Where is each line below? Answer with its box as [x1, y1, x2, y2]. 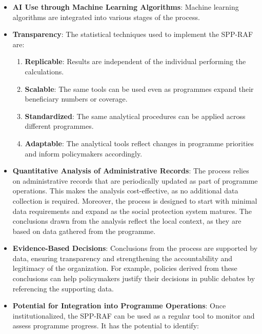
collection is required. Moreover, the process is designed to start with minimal [12, 195, 257, 206]
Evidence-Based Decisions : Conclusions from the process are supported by [12, 243, 258, 253]
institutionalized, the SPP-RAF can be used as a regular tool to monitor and [12, 310, 255, 321]
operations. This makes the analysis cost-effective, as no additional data [12, 185, 238, 196]
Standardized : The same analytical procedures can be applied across [25, 110, 246, 121]
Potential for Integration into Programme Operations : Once [12, 300, 226, 311]
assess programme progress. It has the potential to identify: [12, 320, 199, 331]
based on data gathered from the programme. [12, 225, 156, 236]
